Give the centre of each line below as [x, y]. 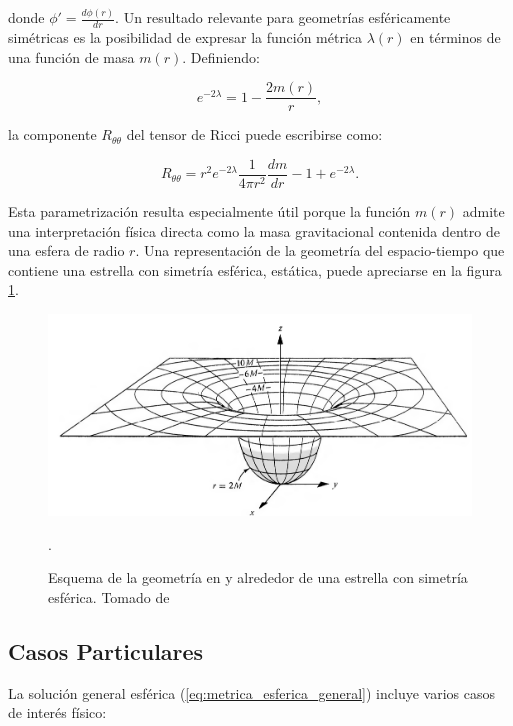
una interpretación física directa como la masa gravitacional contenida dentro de [254, 230]
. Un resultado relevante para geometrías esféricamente [283, 17]
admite [483, 211]
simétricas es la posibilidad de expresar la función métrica [185, 37]
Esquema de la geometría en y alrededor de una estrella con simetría [258, 577]
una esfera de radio [66, 250]
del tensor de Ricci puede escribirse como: [254, 134]
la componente [52, 134]
